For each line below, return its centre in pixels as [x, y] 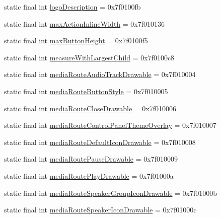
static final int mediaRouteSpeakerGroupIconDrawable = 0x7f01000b [111, 193]
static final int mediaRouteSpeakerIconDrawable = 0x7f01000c [100, 210]
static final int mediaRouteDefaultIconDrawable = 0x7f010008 [100, 142]
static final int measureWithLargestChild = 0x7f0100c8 [89, 57]
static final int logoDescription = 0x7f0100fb [72, 7]
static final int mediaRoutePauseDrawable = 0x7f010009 [91, 159]
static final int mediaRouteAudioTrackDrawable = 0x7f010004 [100, 74]
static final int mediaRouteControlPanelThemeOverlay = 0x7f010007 [110, 125]
